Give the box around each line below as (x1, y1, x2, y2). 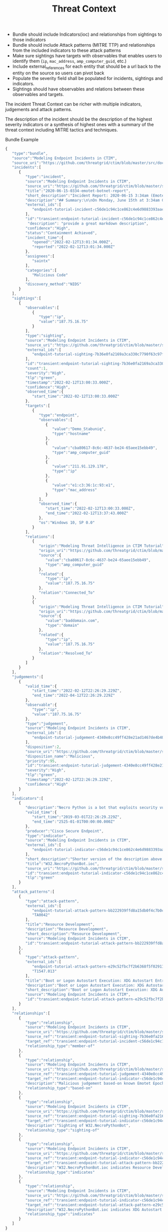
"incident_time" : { (25, 235, 64, 240)
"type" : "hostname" (52, 431, 91, 436)
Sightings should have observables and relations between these (12, 86, 145, 92)
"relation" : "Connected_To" (38, 590, 95, 596)
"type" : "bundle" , (11, 151, 48, 156)
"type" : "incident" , (25, 174, 66, 179)
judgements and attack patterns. (5, 106, 72, 112)
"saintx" (31, 258, 50, 263)
